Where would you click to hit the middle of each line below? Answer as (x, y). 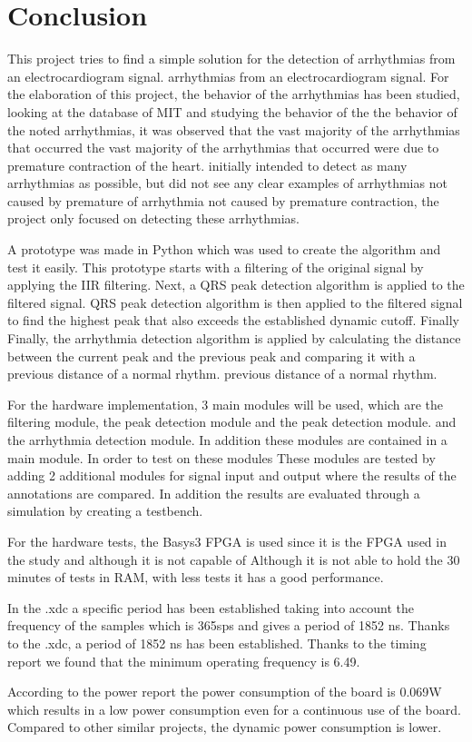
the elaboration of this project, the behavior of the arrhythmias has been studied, (234, 94)
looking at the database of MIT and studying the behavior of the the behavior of (232, 111)
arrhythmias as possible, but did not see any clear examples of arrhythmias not (227, 183)
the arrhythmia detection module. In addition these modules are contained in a (227, 440)
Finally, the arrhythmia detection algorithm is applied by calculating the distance (234, 338)
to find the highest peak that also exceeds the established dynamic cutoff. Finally (233, 320)
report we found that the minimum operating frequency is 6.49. (184, 661)
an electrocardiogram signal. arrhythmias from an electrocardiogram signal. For (228, 76)
